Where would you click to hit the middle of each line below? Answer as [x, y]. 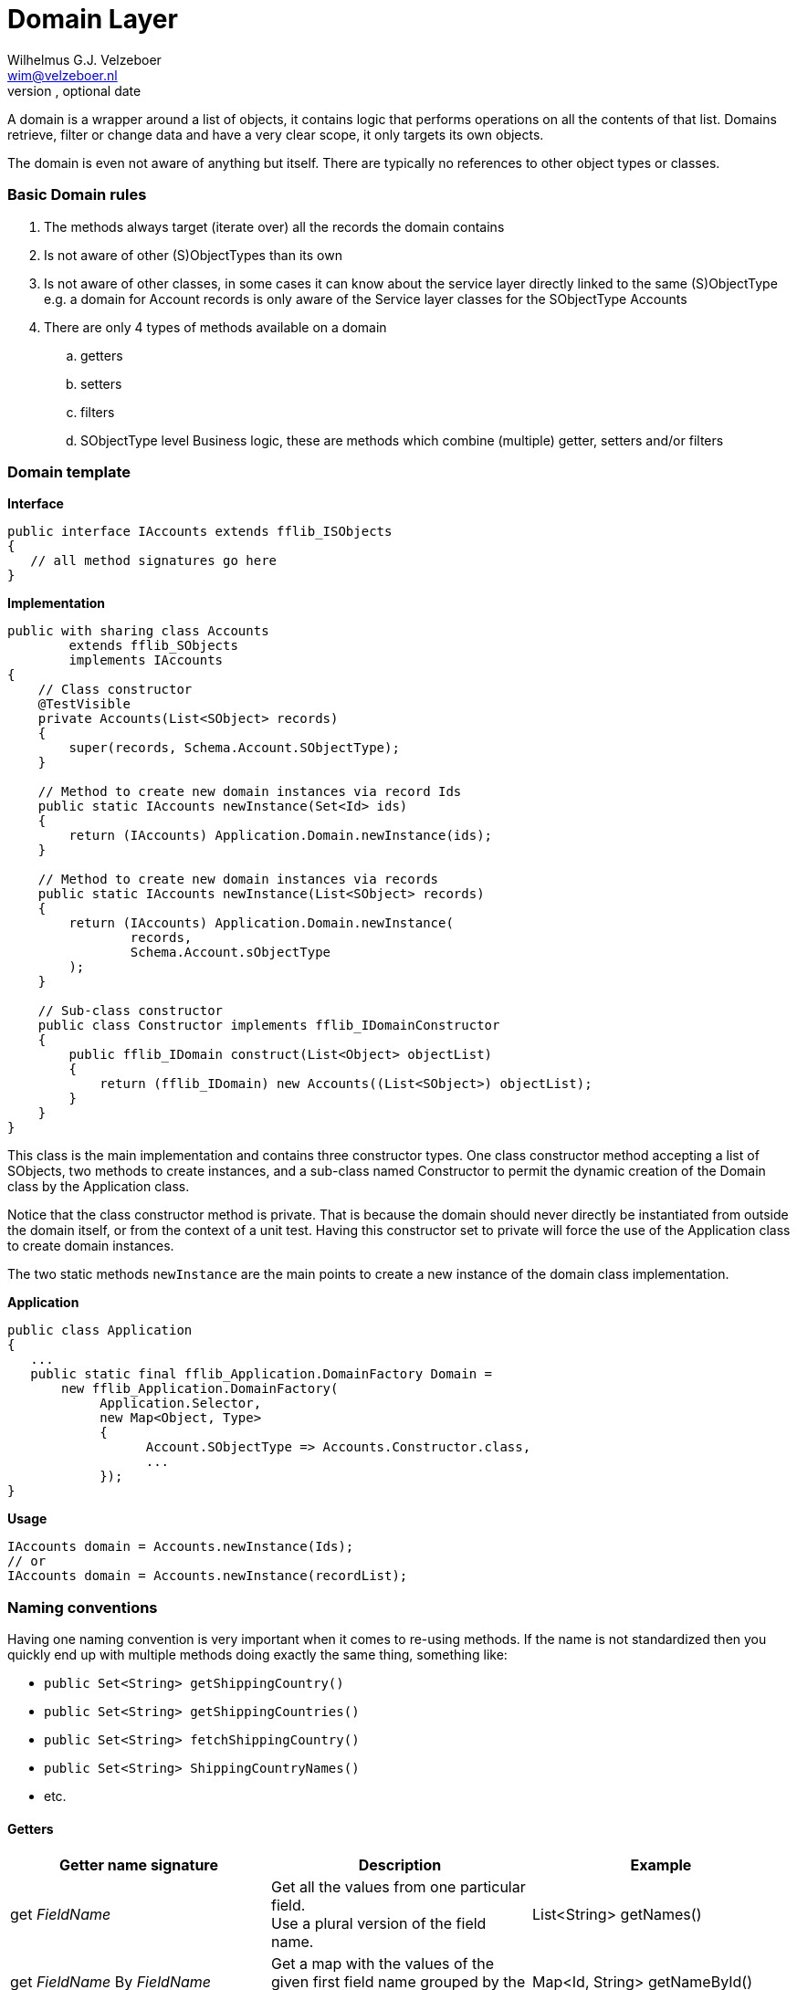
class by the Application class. [99, 1187]
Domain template [69, 471]
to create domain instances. [91, 1246]
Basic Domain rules [77, 195]
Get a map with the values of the [382, 1964]
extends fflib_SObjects [153, 646]
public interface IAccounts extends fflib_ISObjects [200, 532]
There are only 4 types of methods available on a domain [215, 327]
